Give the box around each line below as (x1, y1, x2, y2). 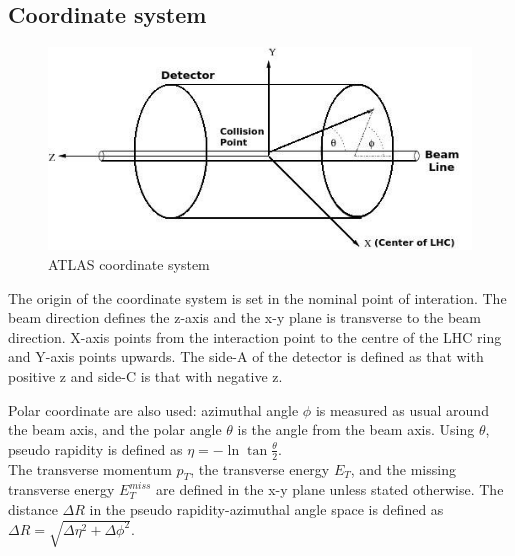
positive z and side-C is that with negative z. (8, 365, 283, 386)
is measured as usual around (315, 399, 489, 420)
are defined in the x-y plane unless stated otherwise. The (156, 479, 504, 500)
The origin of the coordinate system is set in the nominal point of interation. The (8, 287, 507, 308)
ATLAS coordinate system (48, 253, 210, 274)
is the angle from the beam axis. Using (237, 419, 475, 440)
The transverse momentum (8, 458, 172, 479)
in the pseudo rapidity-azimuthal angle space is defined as (89, 498, 444, 519)
